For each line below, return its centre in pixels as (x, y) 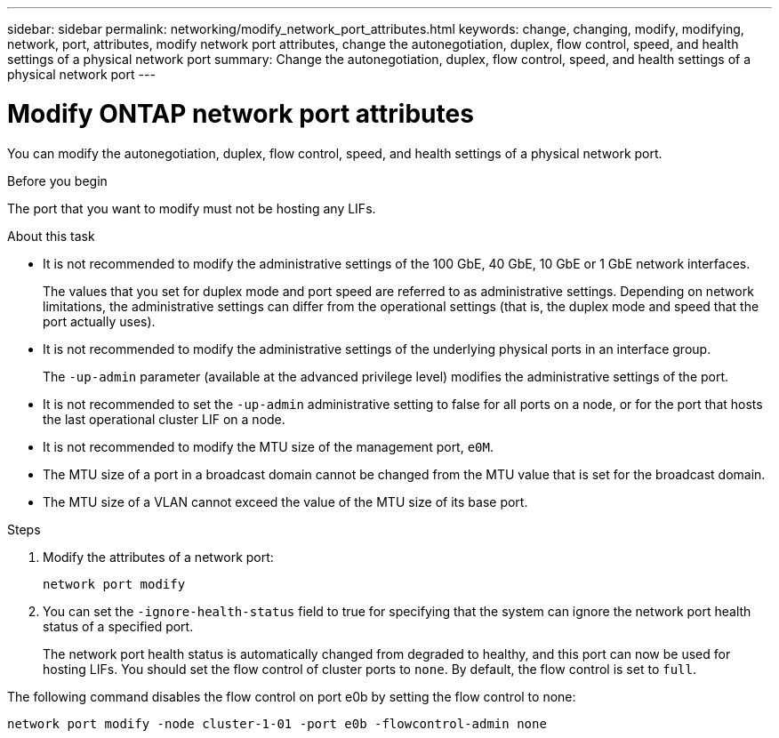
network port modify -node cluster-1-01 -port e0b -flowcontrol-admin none (277, 723)
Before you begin (57, 180)
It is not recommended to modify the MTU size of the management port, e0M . (269, 446)
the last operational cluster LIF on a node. (164, 419)
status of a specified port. (118, 626)
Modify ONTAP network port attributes (241, 113)
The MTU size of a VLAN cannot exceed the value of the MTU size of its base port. (285, 501)
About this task (51, 236)
